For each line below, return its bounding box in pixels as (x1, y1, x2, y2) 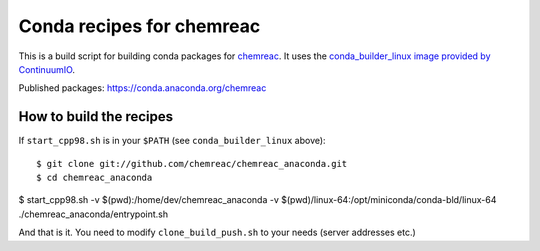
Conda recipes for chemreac (18, 15, 261, 37)
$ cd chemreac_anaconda (36, 172, 153, 184)
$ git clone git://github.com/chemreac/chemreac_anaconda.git (36, 158, 348, 169)
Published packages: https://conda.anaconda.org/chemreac (18, 82, 267, 94)
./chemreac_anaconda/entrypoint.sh (18, 208, 169, 220)
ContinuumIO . (18, 63, 75, 75)
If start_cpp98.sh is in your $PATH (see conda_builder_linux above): (18, 135, 326, 147)
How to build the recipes (18, 108, 174, 125)
